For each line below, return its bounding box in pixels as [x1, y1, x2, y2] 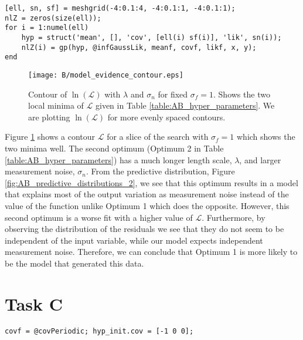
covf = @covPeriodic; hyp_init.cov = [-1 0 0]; [5, 326, 194, 335]
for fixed [158, 87, 188, 100]
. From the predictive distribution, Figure [86, 165, 235, 177]
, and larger [239, 153, 281, 166]
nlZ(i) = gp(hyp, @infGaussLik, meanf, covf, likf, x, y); [21, 43, 257, 52]
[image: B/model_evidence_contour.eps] [28, 70, 183, 79]
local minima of [28, 99, 84, 112]
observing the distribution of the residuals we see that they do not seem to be [5, 223, 284, 235]
